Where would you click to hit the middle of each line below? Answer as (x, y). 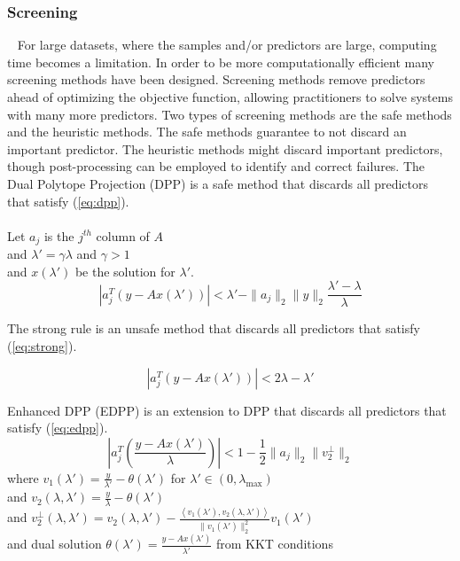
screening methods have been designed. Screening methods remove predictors (216, 79)
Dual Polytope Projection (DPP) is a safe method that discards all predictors (218, 183)
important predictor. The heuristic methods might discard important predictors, (225, 148)
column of (123, 235)
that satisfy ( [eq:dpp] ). (68, 201)
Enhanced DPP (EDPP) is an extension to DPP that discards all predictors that (227, 410)
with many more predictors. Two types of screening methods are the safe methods (230, 114)
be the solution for (125, 271)
